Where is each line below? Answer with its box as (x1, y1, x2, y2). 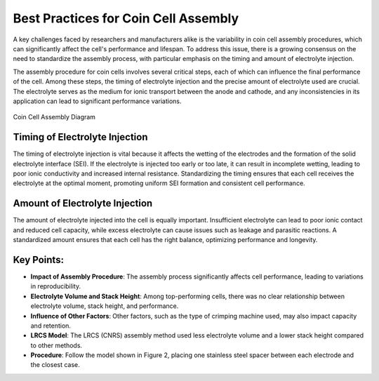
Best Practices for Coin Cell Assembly (13, 11, 239, 26)
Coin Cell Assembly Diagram (13, 113, 96, 121)
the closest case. (30, 361, 80, 369)
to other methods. (30, 341, 83, 349)
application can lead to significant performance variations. (13, 97, 182, 105)
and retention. (30, 321, 72, 330)
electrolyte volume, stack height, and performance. (30, 302, 179, 310)
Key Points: (13, 253, 65, 266)
